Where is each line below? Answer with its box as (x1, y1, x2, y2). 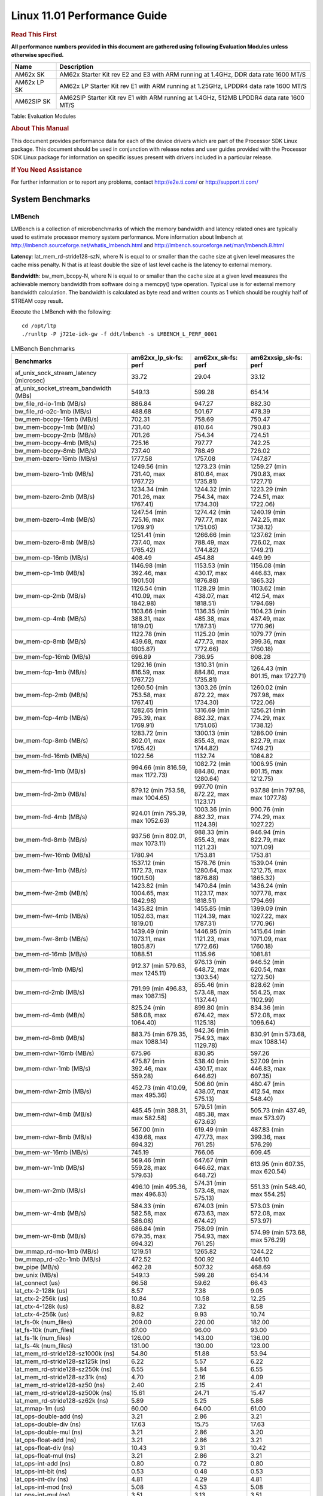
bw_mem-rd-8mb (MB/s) (14, 1033, 85, 1042)
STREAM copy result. (11, 297, 64, 305)
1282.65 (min (130, 706, 168, 714)
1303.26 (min (194, 683, 231, 691)
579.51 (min (194, 1102, 227, 1111)
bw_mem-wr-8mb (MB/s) (14, 1232, 86, 1240)
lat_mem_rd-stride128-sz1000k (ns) (14, 1349, 115, 1358)
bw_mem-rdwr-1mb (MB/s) (14, 1064, 91, 1072)
